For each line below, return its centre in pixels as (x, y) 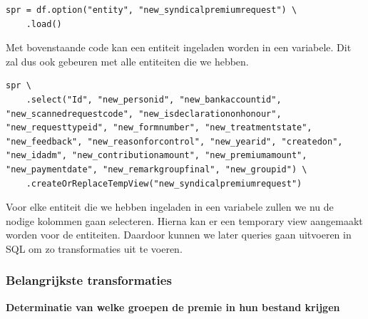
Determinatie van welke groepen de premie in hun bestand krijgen (173, 307)
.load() (44, 24)
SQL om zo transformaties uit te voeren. (94, 248)
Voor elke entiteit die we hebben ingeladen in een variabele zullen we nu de (170, 207)
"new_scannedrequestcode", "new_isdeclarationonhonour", (144, 114)
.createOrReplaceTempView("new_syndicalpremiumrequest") (164, 183)
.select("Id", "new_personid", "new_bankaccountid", (154, 99)
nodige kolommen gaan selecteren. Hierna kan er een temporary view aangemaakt (184, 220)
